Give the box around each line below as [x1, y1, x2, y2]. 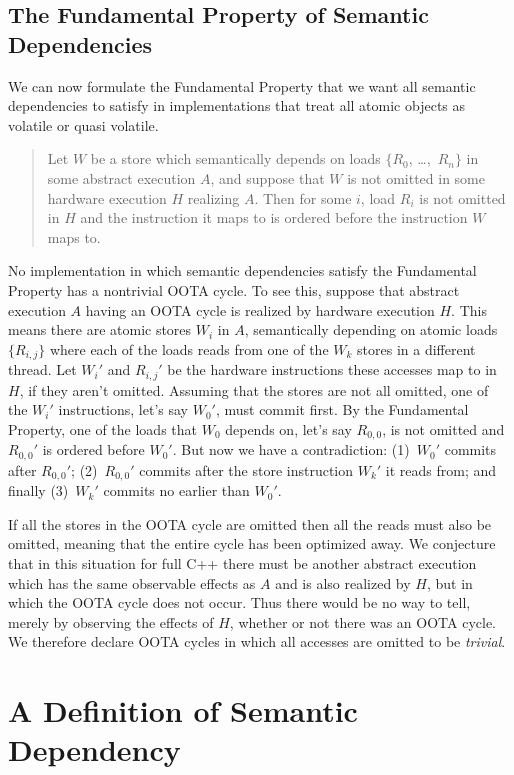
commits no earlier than [103, 480, 250, 501]
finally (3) [8, 480, 69, 501]
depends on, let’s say [225, 418, 352, 439]
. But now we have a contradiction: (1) [172, 439, 410, 460]
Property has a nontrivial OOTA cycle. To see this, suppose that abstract [8, 279, 460, 300]
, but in [426, 572, 473, 593]
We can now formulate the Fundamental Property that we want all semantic [8, 75, 476, 96]
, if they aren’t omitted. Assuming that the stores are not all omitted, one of [19, 379, 489, 400]
